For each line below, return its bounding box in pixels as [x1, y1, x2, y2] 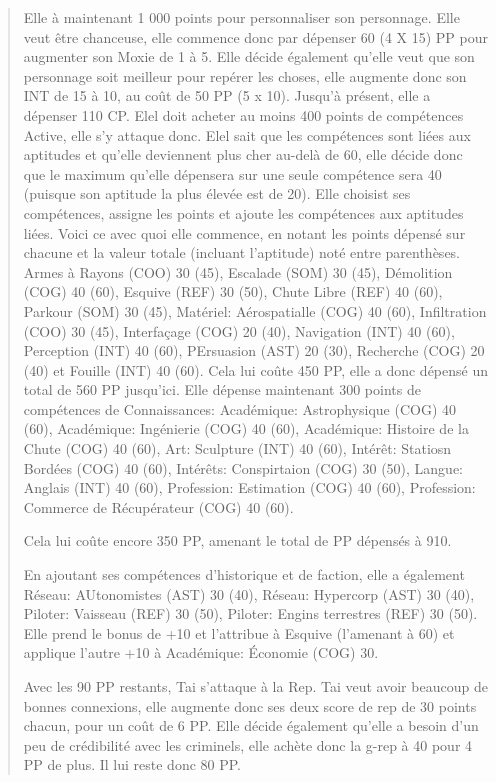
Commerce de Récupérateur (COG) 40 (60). [23, 496, 294, 517]
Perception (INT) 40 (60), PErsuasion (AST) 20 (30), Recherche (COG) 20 [23, 340, 485, 361]
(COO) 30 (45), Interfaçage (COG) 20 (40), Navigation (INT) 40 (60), [23, 320, 455, 341]
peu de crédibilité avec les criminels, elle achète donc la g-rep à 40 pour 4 [23, 734, 473, 755]
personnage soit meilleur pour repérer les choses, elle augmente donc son [23, 65, 467, 86]
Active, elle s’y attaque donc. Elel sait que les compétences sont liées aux [23, 124, 471, 145]
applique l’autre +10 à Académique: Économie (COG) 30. [23, 642, 379, 663]
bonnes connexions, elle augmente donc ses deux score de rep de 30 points [23, 695, 477, 716]
